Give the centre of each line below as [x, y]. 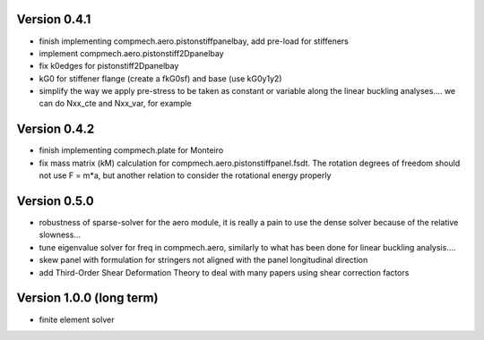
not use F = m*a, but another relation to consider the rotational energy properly [185, 175]
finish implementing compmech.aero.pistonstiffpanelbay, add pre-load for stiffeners [194, 41]
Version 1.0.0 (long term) [87, 298]
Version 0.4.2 [56, 129]
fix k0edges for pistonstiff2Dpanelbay [109, 66]
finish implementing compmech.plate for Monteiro [131, 150]
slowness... [60, 235]
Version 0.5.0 [55, 201]
